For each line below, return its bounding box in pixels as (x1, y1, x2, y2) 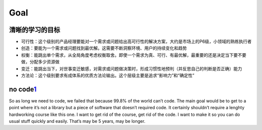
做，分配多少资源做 (21, 59, 60, 65)
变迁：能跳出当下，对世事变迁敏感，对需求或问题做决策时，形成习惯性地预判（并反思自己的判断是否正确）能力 (21, 65, 242, 71)
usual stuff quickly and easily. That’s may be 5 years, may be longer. (9, 118, 146, 124)
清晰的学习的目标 (9, 26, 60, 34)
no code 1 (9, 85, 37, 93)
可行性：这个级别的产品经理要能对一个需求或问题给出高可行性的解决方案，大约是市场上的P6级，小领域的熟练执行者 (21, 39, 252, 45)
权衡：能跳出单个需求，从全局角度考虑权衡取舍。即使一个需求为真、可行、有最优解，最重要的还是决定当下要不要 (21, 52, 246, 58)
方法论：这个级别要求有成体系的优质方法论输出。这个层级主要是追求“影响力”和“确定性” (21, 73, 195, 79)
